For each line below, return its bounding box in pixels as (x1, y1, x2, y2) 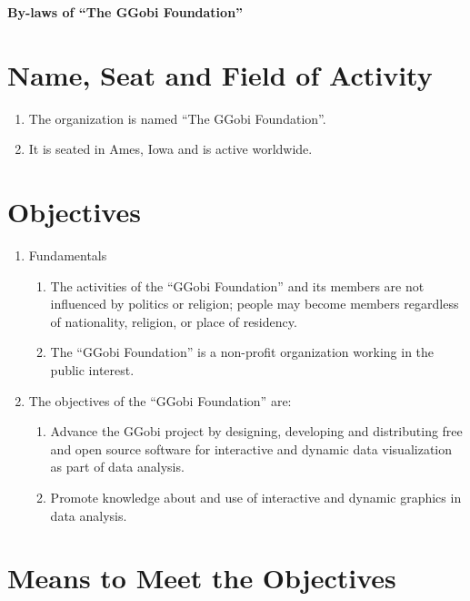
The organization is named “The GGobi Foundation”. (28, 108, 326, 127)
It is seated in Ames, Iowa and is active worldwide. (28, 139, 313, 158)
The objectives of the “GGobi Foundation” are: (28, 391, 292, 410)
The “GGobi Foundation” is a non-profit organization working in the (50, 342, 435, 362)
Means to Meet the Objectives (7, 559, 396, 596)
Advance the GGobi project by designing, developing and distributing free (50, 422, 463, 441)
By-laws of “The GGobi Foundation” (7, 3, 244, 21)
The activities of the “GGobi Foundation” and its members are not (50, 276, 425, 295)
